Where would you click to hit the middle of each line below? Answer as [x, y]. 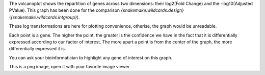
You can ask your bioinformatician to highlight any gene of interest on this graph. [91, 57]
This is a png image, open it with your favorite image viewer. [70, 67]
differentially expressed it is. [38, 49]
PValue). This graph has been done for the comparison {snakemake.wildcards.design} [96, 10]
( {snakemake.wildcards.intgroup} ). [44, 17]
